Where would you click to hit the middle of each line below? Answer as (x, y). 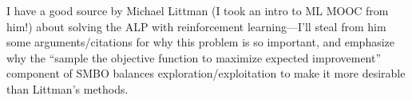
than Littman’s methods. (67, 88)
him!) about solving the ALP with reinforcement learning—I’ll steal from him (196, 26)
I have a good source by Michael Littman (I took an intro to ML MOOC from (198, 10)
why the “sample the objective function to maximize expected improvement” (194, 57)
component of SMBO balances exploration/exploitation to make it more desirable (206, 73)
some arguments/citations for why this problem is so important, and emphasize (201, 42)
